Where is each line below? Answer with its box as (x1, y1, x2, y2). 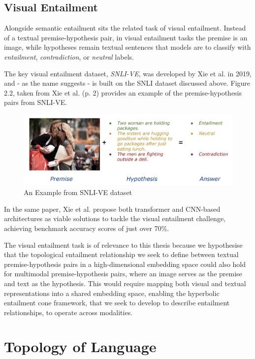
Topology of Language (4, 336, 157, 356)
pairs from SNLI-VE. (4, 97, 67, 107)
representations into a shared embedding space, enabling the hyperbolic (4, 288, 220, 298)
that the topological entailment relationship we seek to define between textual (4, 249, 239, 260)
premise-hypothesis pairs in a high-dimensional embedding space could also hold (4, 259, 246, 269)
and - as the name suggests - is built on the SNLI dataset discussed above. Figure (4, 78, 251, 88)
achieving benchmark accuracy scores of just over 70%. (4, 223, 169, 233)
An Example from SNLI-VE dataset (24, 187, 132, 197)
